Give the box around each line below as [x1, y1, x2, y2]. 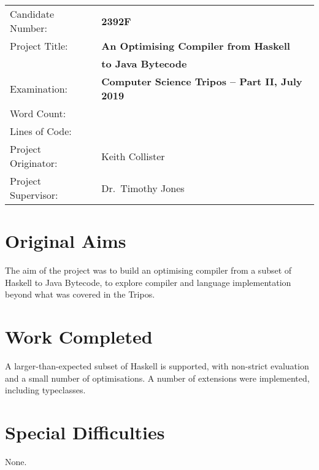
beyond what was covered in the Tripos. [5, 288, 155, 301]
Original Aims [5, 228, 126, 253]
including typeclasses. [5, 383, 86, 396]
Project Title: [10, 39, 68, 53]
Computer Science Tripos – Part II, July [101, 74, 302, 88]
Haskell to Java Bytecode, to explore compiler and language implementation [5, 275, 291, 288]
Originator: [10, 156, 58, 170]
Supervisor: [10, 188, 58, 202]
